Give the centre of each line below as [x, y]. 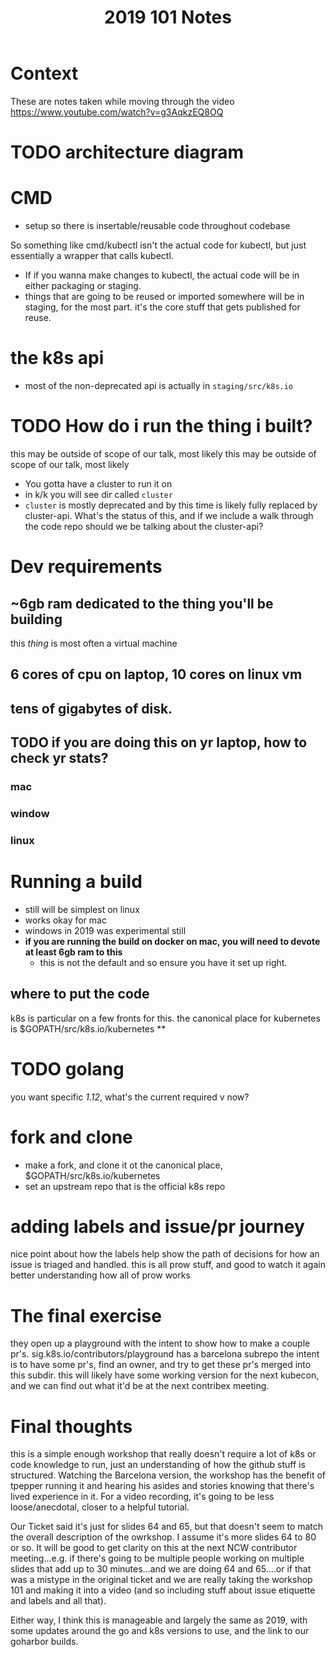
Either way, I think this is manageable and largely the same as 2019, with [159, 1620]
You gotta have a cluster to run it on [98, 483]
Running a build [76, 882]
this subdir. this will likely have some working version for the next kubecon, [165, 1375]
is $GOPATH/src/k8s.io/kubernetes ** [88, 1028]
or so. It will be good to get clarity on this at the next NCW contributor [154, 1548]
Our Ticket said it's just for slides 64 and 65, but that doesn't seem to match [167, 1527]
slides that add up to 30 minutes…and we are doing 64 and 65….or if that [161, 1569]
